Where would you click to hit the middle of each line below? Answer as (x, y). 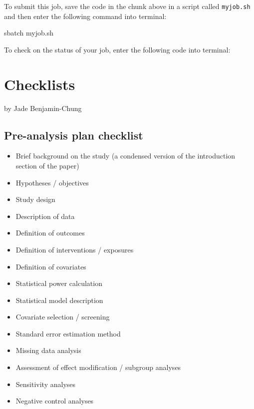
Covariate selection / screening (63, 317)
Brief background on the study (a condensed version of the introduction (126, 156)
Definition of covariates (51, 266)
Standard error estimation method (68, 333)
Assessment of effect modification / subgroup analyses (98, 367)
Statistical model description (59, 300)
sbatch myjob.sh (29, 33)
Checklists (40, 84)
